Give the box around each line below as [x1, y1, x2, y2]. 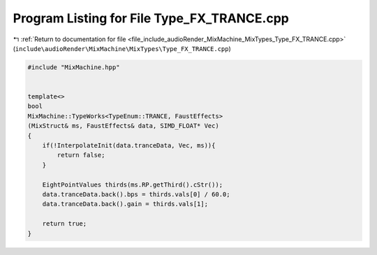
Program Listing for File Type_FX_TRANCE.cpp [13, 10, 289, 26]
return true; [42, 220, 87, 228]
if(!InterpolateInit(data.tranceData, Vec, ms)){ [42, 142, 216, 150]
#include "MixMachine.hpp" [27, 63, 120, 71]
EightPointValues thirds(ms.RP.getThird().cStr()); [42, 180, 223, 189]
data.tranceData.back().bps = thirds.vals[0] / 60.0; [42, 191, 230, 198]
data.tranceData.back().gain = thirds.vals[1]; [42, 200, 209, 208]
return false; [57, 151, 105, 159]
